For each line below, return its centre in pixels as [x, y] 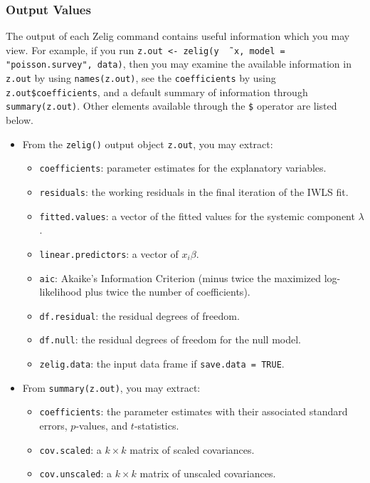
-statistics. [157, 426]
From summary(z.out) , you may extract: [111, 387]
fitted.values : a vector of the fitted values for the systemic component [197, 215]
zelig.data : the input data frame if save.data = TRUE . [162, 364]
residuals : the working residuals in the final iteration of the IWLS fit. [194, 192]
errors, [53, 426]
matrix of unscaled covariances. [208, 473]
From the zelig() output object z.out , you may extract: [148, 144]
